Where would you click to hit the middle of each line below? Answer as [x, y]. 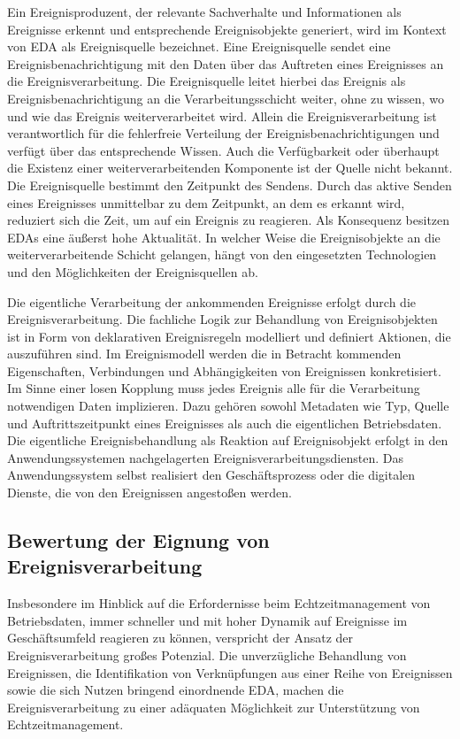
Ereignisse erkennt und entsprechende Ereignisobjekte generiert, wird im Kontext [227, 29]
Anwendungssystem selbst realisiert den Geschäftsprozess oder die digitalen [211, 475]
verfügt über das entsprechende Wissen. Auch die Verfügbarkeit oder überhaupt [223, 150]
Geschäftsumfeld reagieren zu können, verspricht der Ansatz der [180, 638]
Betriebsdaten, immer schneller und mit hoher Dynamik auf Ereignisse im [207, 620]
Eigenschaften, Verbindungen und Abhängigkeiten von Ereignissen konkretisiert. [224, 370]
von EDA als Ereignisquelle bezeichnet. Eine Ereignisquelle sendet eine [199, 46]
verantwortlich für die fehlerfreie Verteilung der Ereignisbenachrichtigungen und [223, 133]
